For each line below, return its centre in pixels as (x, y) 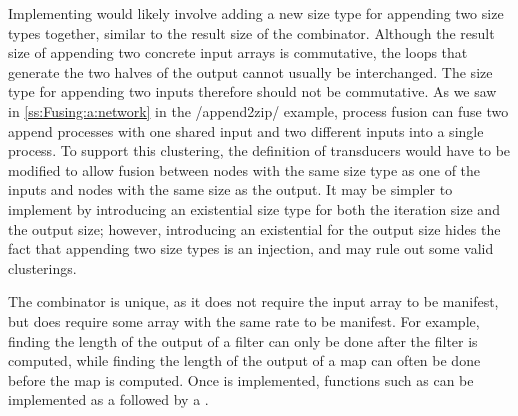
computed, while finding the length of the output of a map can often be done (244, 360)
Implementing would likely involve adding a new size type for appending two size (256, 13)
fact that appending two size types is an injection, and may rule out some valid (251, 248)
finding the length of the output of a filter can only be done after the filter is (243, 340)
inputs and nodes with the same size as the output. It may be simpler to (230, 189)
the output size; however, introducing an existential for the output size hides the (254, 228)
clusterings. (42, 267)
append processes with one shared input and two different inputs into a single (246, 130)
